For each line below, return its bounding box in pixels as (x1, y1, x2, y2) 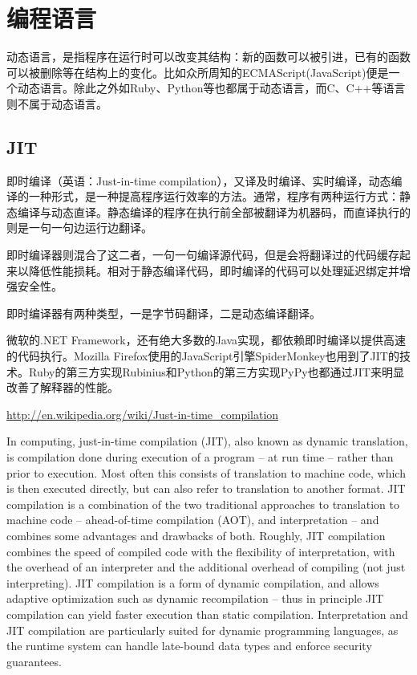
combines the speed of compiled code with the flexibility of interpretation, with (6, 543, 395, 559)
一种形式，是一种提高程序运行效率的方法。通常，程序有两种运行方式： (28, 188, 399, 205)
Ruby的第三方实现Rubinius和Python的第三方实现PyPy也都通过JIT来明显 (28, 363, 404, 380)
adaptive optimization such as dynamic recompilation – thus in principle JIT (6, 590, 384, 607)
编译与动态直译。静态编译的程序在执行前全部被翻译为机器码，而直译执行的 (17, 203, 411, 220)
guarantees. (6, 653, 62, 669)
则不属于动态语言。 (6, 95, 107, 112)
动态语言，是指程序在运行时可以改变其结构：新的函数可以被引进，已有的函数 (6, 48, 411, 65)
